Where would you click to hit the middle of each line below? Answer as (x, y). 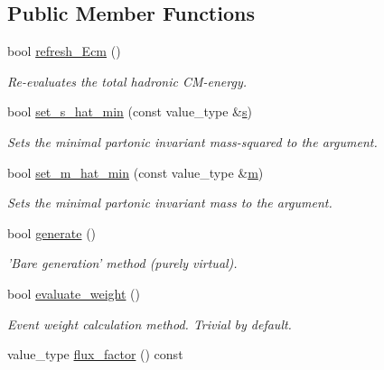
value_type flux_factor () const (95, 354)
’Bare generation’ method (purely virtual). (122, 263)
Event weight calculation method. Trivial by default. (150, 324)
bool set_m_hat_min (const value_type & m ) (136, 172)
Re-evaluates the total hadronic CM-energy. (127, 81)
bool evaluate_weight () (74, 293)
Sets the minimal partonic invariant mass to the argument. (170, 203)
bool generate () (52, 232)
